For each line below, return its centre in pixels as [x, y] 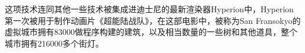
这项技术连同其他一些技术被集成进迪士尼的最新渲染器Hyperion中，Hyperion [149, 9]
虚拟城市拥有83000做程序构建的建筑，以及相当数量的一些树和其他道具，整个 [151, 32]
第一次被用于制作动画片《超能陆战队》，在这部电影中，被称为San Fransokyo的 [153, 20]
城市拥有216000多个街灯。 [54, 43]
